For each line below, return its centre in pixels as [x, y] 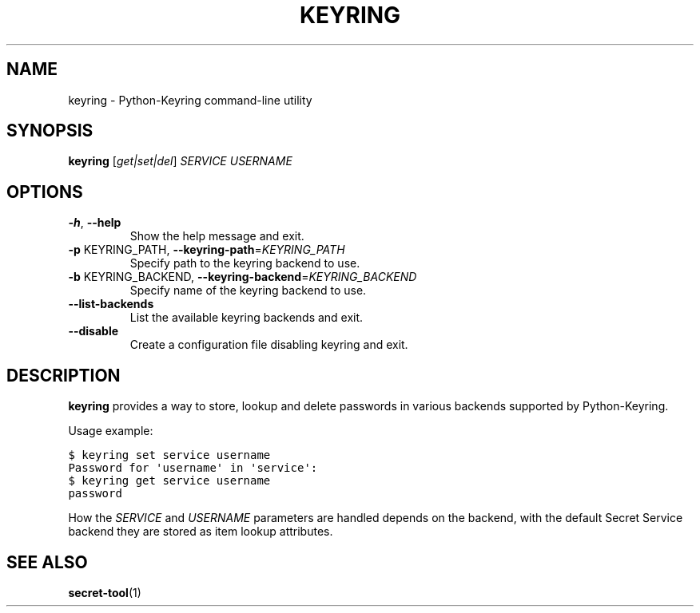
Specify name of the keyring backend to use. [248, 291]
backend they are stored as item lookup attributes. [201, 532]
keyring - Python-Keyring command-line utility [190, 100]
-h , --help [95, 223]
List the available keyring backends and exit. [247, 318]
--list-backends [111, 304]
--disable [93, 331]
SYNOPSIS [50, 131]
